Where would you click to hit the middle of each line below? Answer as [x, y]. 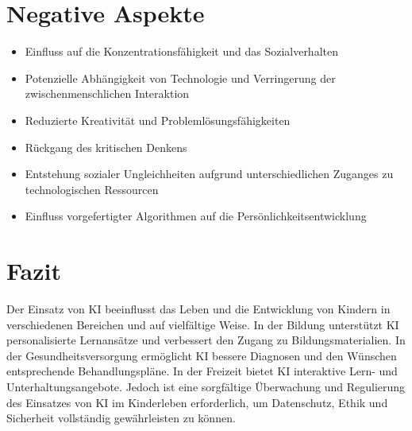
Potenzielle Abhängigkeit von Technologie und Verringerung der [180, 78]
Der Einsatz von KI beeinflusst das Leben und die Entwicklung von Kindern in [198, 309]
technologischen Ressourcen [92, 189]
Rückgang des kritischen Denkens [106, 147]
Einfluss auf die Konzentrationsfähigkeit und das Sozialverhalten [181, 51]
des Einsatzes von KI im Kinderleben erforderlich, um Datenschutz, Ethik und [197, 402]
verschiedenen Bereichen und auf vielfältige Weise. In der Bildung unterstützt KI [203, 324]
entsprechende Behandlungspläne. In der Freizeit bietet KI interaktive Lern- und [202, 371]
